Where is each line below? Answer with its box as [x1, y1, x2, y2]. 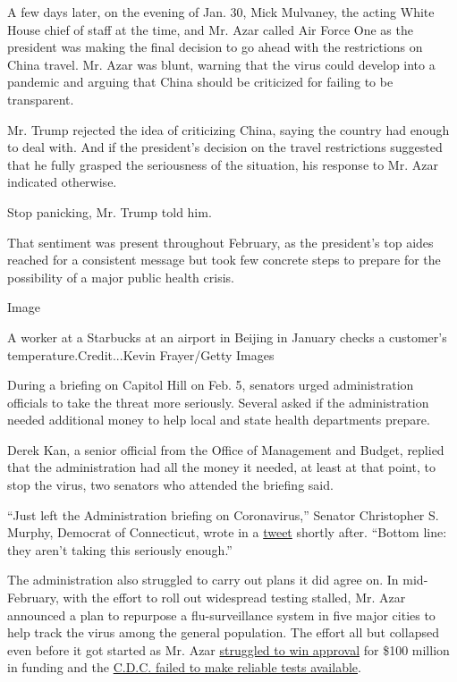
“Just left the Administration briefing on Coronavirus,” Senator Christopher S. [7, 505, 439, 524]
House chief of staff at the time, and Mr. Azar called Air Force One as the [7, 20, 413, 38]
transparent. [7, 89, 74, 108]
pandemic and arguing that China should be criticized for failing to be [7, 72, 394, 91]
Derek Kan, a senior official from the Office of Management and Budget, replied [7, 440, 444, 459]
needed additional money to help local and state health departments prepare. [7, 410, 430, 429]
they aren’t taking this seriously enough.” [7, 540, 233, 559]
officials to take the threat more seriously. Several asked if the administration [7, 392, 429, 411]
